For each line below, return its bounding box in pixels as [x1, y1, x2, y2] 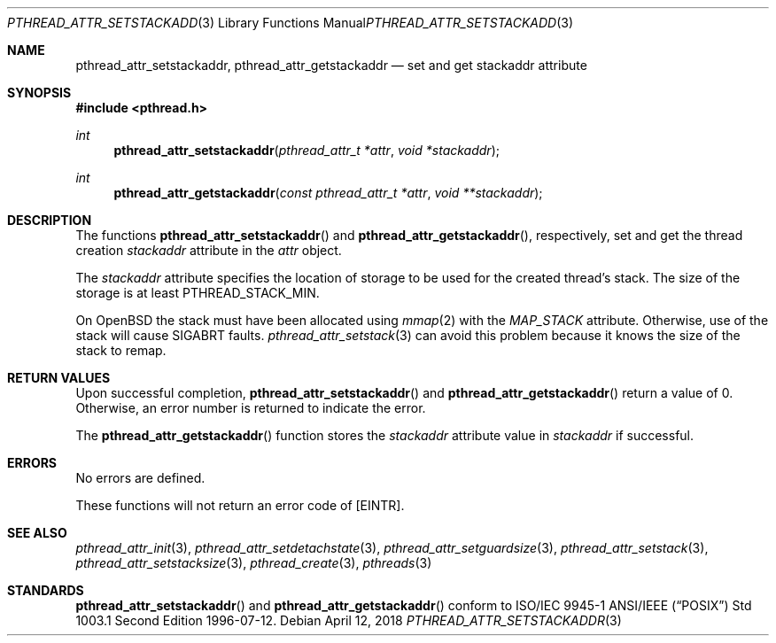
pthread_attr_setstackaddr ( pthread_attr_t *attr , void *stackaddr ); [113, 143, 500, 158]
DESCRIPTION [7, 213, 92, 228]
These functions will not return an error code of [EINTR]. [75, 498, 405, 513]
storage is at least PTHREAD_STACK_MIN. [75, 285, 320, 300]
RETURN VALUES [7, 370, 111, 385]
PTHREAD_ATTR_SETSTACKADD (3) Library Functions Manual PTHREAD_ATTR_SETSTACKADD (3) [7, 15, 574, 30]
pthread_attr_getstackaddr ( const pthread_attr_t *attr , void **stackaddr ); [113, 185, 543, 200]
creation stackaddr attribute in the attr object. [75, 243, 342, 258]
